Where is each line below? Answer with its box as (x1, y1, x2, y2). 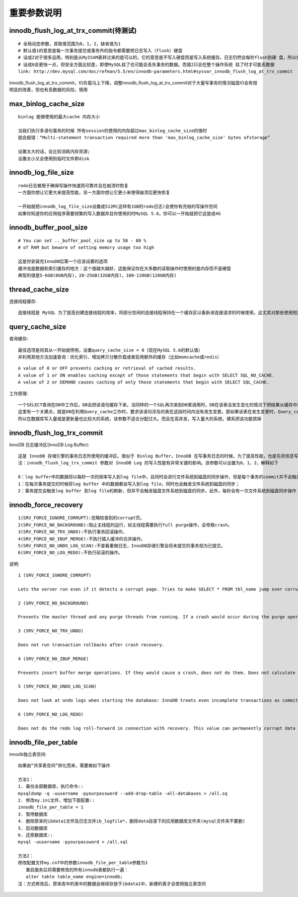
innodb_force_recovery (9, 501, 83, 509)
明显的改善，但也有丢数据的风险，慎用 (9, 86, 88, 92)
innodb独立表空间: (9, 751, 47, 757)
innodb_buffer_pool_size (9, 224, 88, 232)
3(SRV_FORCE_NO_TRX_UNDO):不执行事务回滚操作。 (18, 529, 127, 535)
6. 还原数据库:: (18, 832, 53, 838)
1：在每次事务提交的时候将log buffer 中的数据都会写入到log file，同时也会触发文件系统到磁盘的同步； (18, 481, 240, 487)
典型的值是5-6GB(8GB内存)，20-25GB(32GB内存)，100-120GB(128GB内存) (18, 272, 177, 278)
